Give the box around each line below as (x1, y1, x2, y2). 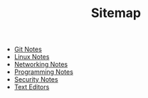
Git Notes (14, 45, 43, 54)
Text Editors (14, 83, 50, 92)
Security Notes (14, 75, 58, 84)
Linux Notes (14, 53, 50, 61)
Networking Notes (14, 60, 68, 69)
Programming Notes (14, 67, 73, 76)
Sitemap (90, 5, 142, 21)
